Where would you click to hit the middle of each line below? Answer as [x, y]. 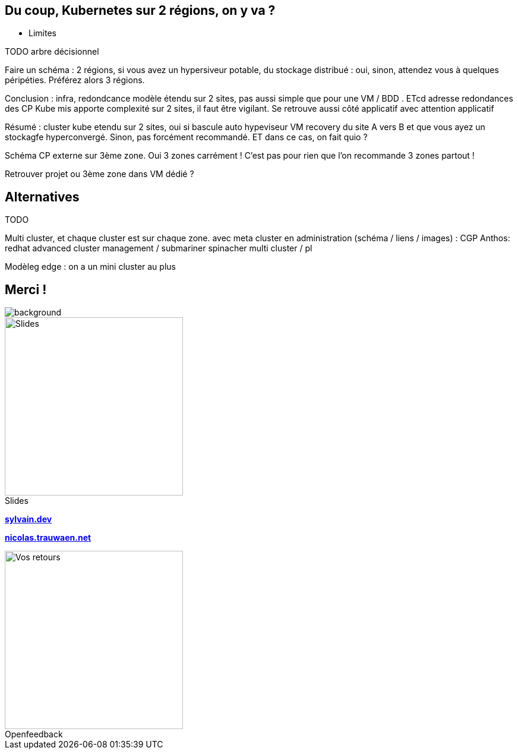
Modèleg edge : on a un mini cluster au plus [90, 267]
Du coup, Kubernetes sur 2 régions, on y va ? [140, 10]
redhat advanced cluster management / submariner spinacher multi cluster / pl [159, 248]
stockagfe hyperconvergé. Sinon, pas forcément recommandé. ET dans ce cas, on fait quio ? [186, 137]
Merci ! [26, 289]
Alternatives [42, 197]
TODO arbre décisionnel [52, 52]
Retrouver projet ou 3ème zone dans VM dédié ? [100, 174]
